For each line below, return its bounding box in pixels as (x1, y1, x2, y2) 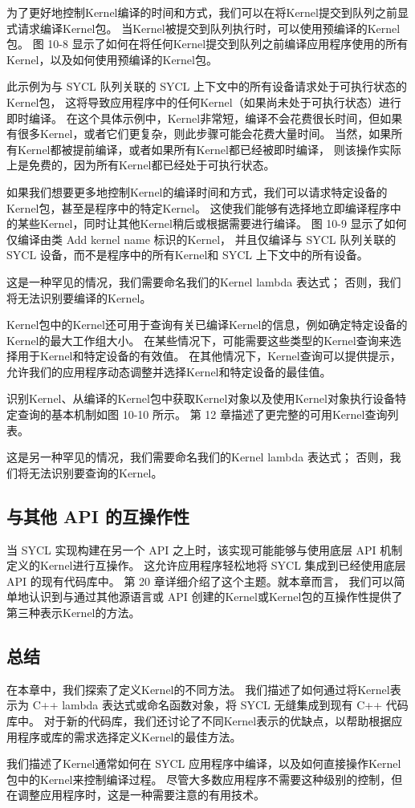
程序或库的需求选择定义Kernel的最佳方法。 (17, 728, 242, 745)
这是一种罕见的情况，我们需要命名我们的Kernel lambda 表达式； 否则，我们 (6, 273, 401, 290)
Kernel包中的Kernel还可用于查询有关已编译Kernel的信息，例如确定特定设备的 (6, 316, 408, 333)
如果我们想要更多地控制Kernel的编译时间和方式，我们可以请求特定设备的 (6, 183, 388, 200)
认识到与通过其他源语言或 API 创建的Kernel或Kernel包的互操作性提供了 (28, 588, 403, 605)
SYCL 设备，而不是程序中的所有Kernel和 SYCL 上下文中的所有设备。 (6, 246, 368, 263)
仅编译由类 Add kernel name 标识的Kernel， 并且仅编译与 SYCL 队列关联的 (6, 230, 397, 247)
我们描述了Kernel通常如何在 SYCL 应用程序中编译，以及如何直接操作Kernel (6, 755, 401, 772)
